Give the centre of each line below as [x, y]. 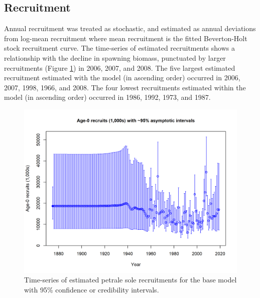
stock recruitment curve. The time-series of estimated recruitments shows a [119, 48]
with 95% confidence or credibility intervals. [92, 289]
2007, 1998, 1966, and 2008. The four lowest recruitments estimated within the [125, 87]
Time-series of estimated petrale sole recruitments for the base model [131, 280]
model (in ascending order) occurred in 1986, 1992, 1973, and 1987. [107, 97]
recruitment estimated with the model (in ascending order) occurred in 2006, [122, 78]
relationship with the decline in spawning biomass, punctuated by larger [115, 57]
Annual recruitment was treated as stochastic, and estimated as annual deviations [130, 28]
